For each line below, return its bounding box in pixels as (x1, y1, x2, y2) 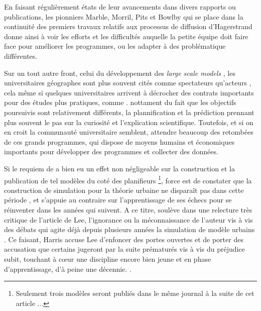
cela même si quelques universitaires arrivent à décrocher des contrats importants (4, 87, 254, 97)
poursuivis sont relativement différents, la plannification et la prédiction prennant (4, 107, 254, 117)
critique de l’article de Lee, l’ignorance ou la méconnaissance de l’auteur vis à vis (4, 214, 253, 225)
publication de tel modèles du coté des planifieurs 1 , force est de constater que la (4, 173, 252, 185)
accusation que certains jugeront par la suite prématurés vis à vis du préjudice (4, 244, 245, 254)
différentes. (4, 50, 38, 61)
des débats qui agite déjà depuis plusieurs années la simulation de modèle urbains (4, 224, 255, 235)
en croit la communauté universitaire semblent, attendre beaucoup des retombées (4, 127, 253, 137)
